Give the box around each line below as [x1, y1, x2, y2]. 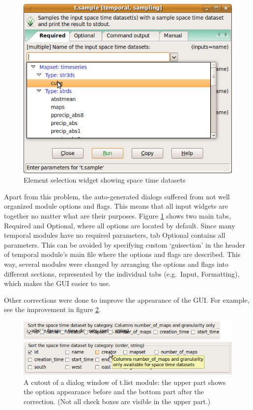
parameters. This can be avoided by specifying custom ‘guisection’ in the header [4, 239, 245, 250]
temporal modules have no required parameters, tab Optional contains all [4, 230, 225, 240]
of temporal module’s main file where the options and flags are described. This [4, 249, 241, 259]
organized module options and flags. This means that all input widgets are [4, 201, 228, 211]
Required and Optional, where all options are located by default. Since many [4, 220, 235, 230]
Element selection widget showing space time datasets [24, 175, 186, 185]
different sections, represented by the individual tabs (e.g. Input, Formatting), [4, 268, 240, 279]
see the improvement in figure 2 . [4, 304, 101, 315]
